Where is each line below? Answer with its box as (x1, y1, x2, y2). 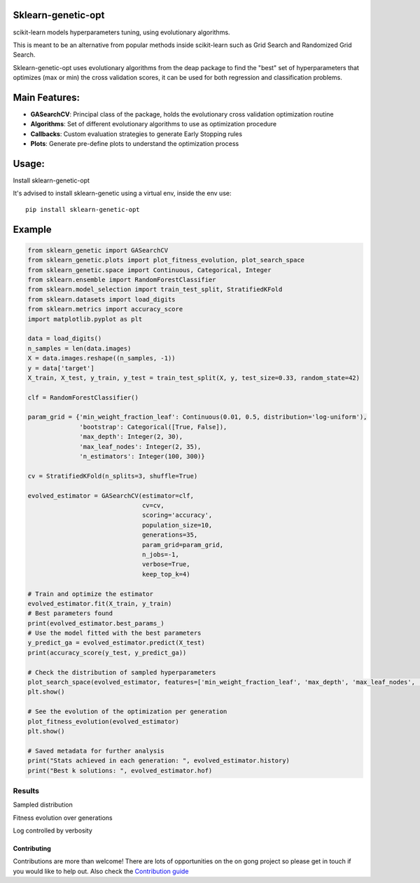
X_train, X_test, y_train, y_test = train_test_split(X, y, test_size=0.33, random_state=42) (27, 374, 360, 382)
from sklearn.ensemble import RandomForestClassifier (27, 276, 216, 284)
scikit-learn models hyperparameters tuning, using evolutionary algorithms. (13, 28, 230, 36)
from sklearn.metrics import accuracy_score (27, 305, 183, 314)
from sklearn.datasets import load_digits (27, 295, 176, 303)
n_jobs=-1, (141, 551, 180, 558)
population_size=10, (141, 521, 213, 529)
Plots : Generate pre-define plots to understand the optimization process (30, 140, 239, 148)
